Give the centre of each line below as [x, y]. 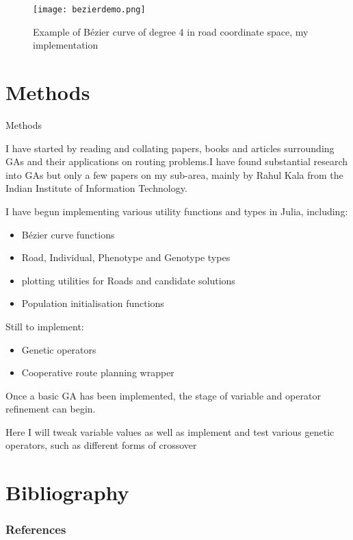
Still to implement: [45, 326]
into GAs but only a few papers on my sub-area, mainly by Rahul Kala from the [174, 174]
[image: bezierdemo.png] [89, 10]
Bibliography [67, 492]
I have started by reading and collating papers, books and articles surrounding [170, 148]
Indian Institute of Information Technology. [96, 188]
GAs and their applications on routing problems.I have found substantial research [177, 161]
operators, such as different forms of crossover [101, 445]
